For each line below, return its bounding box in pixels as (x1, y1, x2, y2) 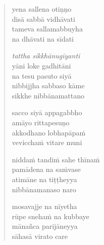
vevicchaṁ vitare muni (12, 137, 82, 148)
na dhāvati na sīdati (12, 33, 74, 44)
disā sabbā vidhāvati (12, 13, 75, 24)
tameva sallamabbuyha (12, 23, 83, 34)
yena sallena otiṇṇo (12, 4, 72, 14)
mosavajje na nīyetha (12, 201, 77, 212)
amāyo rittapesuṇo (12, 117, 70, 127)
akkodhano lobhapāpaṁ (12, 127, 86, 137)
